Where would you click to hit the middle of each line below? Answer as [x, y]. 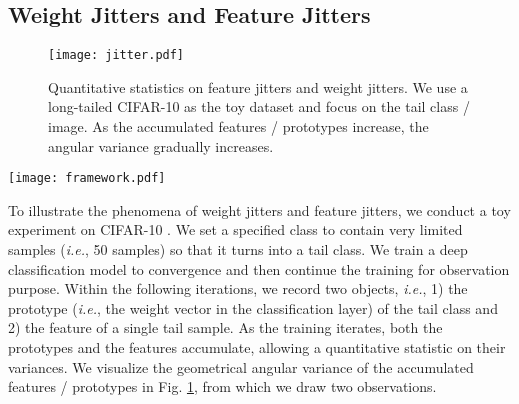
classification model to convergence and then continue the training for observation [259, 268]
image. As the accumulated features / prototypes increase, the [238, 126]
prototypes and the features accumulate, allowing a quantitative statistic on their [257, 347]
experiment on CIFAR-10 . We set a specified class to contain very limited [235, 229]
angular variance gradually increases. [161, 145]
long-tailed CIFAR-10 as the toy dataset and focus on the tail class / [259, 106]
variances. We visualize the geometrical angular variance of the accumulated [241, 366]
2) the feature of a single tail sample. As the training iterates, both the [225, 327]
